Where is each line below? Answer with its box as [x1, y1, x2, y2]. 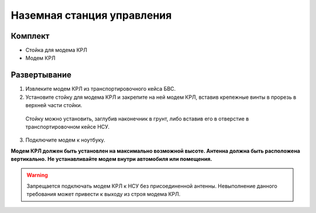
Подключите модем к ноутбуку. [25, 136, 105, 143]
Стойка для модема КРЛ [25, 47, 88, 54]
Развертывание [11, 70, 71, 80]
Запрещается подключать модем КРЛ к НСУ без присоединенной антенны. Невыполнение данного [26, 182, 277, 190]
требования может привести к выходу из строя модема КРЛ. [26, 191, 181, 198]
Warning [26, 171, 48, 178]
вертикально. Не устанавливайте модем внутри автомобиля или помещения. [11, 156, 212, 163]
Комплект [11, 31, 50, 41]
